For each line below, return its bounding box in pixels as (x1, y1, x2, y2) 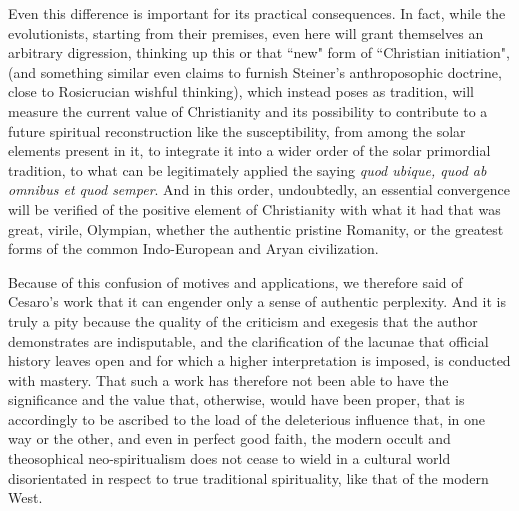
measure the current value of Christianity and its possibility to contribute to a (8, 100, 488, 121)
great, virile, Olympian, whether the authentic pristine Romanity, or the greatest (8, 218, 504, 239)
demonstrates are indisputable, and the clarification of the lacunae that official (8, 330, 489, 351)
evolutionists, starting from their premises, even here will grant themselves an (8, 22, 484, 43)
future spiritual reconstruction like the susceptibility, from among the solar (8, 120, 466, 141)
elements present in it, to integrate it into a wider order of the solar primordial (8, 140, 491, 161)
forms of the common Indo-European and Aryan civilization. (8, 238, 379, 259)
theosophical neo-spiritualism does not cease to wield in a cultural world (8, 448, 451, 469)
